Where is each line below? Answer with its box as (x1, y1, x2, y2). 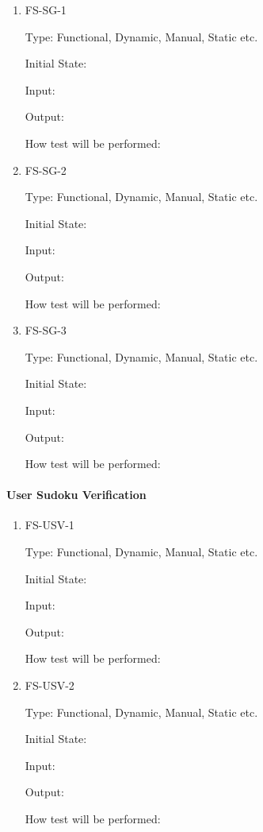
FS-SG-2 (25, 161, 67, 178)
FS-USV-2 (25, 677, 74, 694)
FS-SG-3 (25, 322, 67, 339)
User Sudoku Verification (6, 486, 147, 503)
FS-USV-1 (25, 517, 74, 533)
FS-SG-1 (25, 2, 67, 17)
